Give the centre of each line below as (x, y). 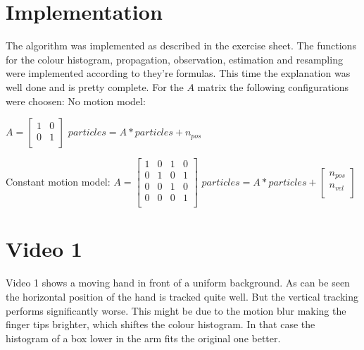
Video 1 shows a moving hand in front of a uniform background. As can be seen (178, 283)
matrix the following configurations (273, 86)
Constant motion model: (58, 181)
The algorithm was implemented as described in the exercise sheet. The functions (181, 46)
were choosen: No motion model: (76, 101)
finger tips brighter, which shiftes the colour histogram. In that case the (161, 324)
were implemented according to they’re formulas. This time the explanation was (178, 73)
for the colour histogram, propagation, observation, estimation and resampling (174, 59)
